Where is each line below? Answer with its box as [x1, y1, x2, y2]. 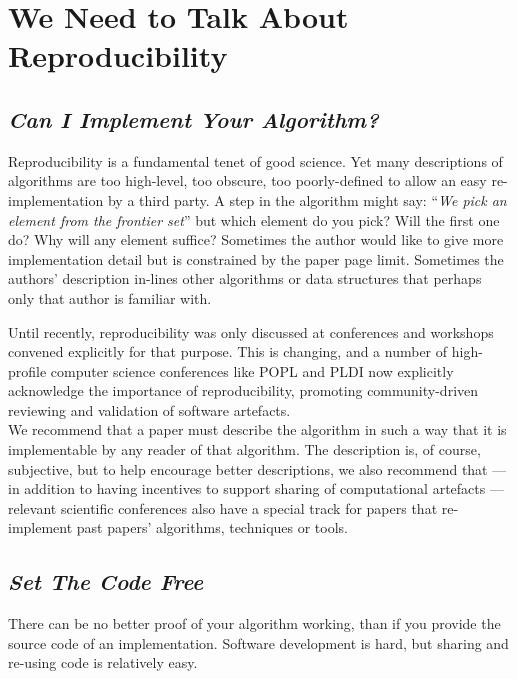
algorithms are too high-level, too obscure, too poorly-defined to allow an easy [8, 170, 487, 191]
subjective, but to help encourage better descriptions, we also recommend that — [8, 458, 507, 479]
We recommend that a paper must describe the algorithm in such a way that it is [8, 419, 507, 440]
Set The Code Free [8, 566, 204, 597]
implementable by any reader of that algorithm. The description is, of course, [8, 439, 481, 460]
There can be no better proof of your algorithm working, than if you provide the [8, 613, 501, 634]
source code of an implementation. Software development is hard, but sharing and [8, 632, 509, 653]
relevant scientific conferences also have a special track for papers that [8, 497, 438, 518]
